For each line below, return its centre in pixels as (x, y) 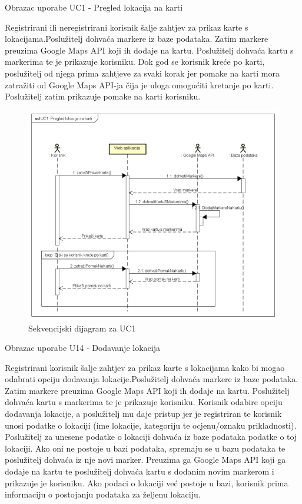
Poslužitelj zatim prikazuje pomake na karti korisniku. (103, 96)
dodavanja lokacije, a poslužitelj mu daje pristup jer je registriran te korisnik (143, 414)
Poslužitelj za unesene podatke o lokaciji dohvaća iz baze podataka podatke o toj (151, 437)
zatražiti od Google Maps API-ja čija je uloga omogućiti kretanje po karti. (139, 84)
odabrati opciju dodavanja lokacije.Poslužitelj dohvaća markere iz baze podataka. (152, 379)
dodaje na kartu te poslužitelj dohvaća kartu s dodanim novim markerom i (140, 471)
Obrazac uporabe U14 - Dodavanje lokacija (82, 348)
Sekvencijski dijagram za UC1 (82, 328)
